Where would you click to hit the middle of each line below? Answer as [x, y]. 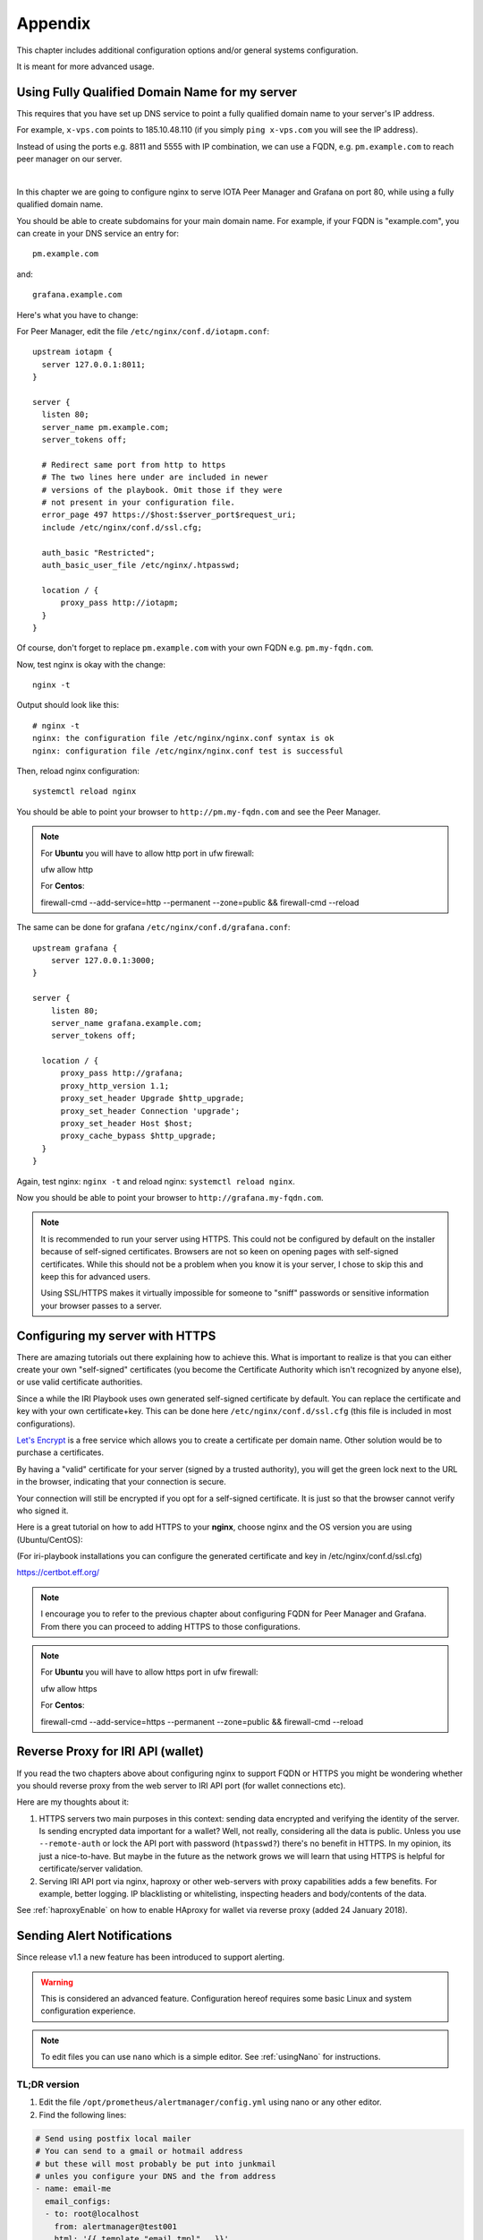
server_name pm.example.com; [106, 427]
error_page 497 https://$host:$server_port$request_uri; [169, 515]
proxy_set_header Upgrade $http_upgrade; [153, 1098]
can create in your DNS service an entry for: [97, 233]
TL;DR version [48, 2085]
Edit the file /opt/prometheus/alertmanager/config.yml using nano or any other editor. [210, 2102]
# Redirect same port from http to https [134, 465]
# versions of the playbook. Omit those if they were [162, 490]
